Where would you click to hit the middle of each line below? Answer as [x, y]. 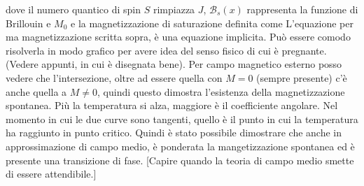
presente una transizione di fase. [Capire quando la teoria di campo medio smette [180, 160]
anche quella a [36, 91]
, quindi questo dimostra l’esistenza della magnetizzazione [221, 91]
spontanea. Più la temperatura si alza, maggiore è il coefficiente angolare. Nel [172, 105]
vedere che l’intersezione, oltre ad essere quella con [114, 77]
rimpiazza [174, 9]
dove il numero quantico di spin [73, 9]
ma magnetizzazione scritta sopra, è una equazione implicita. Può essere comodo [178, 37]
